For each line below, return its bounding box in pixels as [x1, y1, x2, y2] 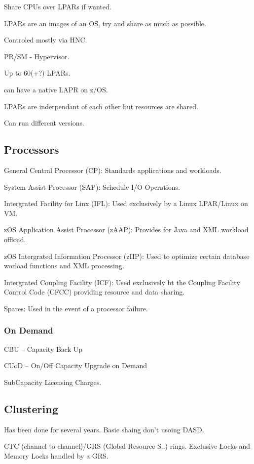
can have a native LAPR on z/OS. [4, 84, 108, 94]
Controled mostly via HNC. [4, 35, 87, 45]
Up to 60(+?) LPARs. [4, 68, 71, 78]
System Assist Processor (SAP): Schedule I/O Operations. [4, 181, 180, 192]
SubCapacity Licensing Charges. [4, 377, 102, 387]
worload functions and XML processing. [4, 260, 124, 271]
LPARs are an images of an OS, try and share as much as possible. [4, 18, 206, 28]
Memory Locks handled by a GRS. [4, 450, 109, 461]
